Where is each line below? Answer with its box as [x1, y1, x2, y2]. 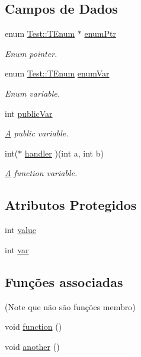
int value [5, 224, 36, 236]
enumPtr [84, 27, 116, 40]
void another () [5, 340, 60, 352]
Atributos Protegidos [5, 196, 137, 214]
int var [5, 243, 29, 256]
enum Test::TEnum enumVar [5, 67, 110, 79]
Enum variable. [5, 87, 60, 99]
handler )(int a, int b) [24, 146, 104, 159]
